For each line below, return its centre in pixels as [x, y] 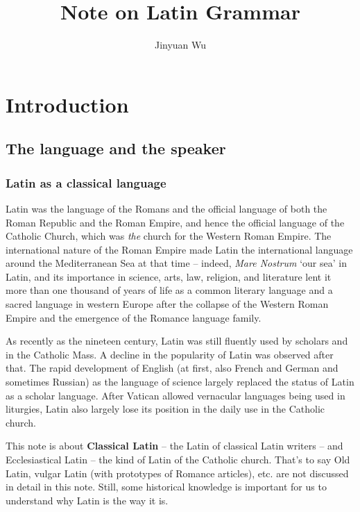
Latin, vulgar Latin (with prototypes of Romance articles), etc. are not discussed [177, 473]
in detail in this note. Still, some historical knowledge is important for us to [166, 487]
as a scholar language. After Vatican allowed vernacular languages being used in [175, 395]
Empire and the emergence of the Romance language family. [134, 317]
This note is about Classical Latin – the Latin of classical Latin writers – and [174, 446]
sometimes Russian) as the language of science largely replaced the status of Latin [180, 382]
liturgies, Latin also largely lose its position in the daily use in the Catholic [165, 409]
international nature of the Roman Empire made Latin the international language [179, 249]
